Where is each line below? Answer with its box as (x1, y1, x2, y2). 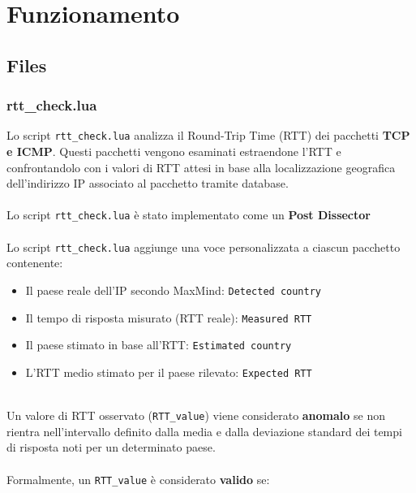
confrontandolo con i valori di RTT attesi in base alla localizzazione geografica (6, 158, 396, 175)
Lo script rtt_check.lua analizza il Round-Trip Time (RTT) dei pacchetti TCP (6, 127, 410, 144)
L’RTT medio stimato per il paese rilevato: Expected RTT (25, 363, 312, 380)
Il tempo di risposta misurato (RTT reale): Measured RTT (25, 309, 312, 326)
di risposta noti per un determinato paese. (6, 439, 216, 456)
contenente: (6, 254, 63, 271)
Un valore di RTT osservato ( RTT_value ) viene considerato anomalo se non (6, 407, 385, 424)
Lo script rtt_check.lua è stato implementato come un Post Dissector (6, 206, 371, 223)
